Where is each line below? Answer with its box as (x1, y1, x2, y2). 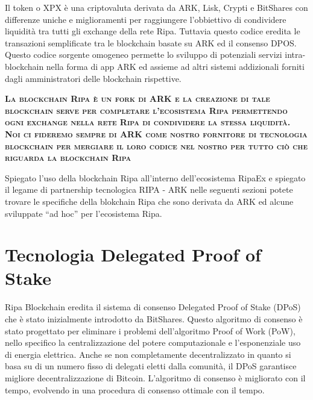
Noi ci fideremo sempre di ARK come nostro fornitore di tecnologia (5, 127, 308, 140)
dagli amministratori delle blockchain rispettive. (5, 72, 182, 84)
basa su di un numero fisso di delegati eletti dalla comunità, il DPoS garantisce (5, 360, 297, 372)
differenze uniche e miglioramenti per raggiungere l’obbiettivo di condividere (5, 13, 286, 25)
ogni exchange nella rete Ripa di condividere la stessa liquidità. (5, 116, 291, 128)
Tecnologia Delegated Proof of (5, 242, 261, 267)
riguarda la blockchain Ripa (5, 151, 131, 164)
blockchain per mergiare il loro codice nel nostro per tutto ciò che (5, 139, 308, 152)
